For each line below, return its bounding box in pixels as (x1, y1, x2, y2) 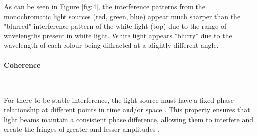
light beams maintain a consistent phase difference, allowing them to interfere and (4, 114, 254, 124)
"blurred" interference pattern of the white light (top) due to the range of (4, 21, 227, 31)
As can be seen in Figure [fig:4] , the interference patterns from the (4, 1, 205, 11)
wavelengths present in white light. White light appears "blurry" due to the (4, 30, 232, 40)
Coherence (4, 59, 41, 69)
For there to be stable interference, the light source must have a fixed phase (4, 95, 234, 105)
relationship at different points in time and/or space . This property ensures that (4, 104, 250, 114)
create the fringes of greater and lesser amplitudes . (4, 124, 160, 134)
